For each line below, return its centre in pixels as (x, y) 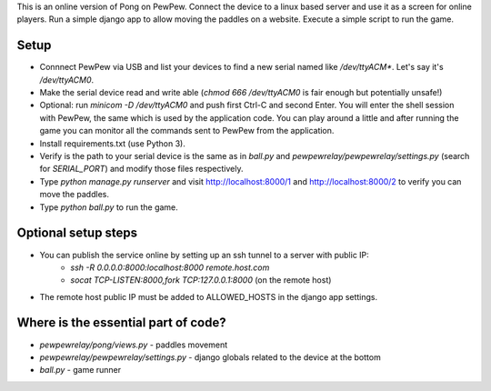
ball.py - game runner (80, 370)
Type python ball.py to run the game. (109, 207)
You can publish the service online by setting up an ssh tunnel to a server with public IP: (205, 255)
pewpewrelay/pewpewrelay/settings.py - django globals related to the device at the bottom (210, 357)
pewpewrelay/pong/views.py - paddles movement (134, 345)
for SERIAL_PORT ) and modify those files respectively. (141, 169)
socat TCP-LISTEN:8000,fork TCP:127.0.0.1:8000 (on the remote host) (201, 280)
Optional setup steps (77, 233)
